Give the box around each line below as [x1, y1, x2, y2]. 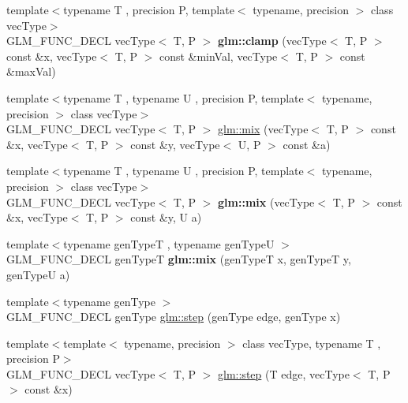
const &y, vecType [130, 136, 220, 152]
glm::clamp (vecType [218, 32, 327, 49]
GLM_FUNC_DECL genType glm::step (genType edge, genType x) [6, 308, 341, 325]
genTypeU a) [6, 266, 70, 282]
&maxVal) [6, 63, 56, 80]
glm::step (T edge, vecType [218, 365, 350, 382]
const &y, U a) [130, 209, 202, 226]
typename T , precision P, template [63, 2, 234, 17]
